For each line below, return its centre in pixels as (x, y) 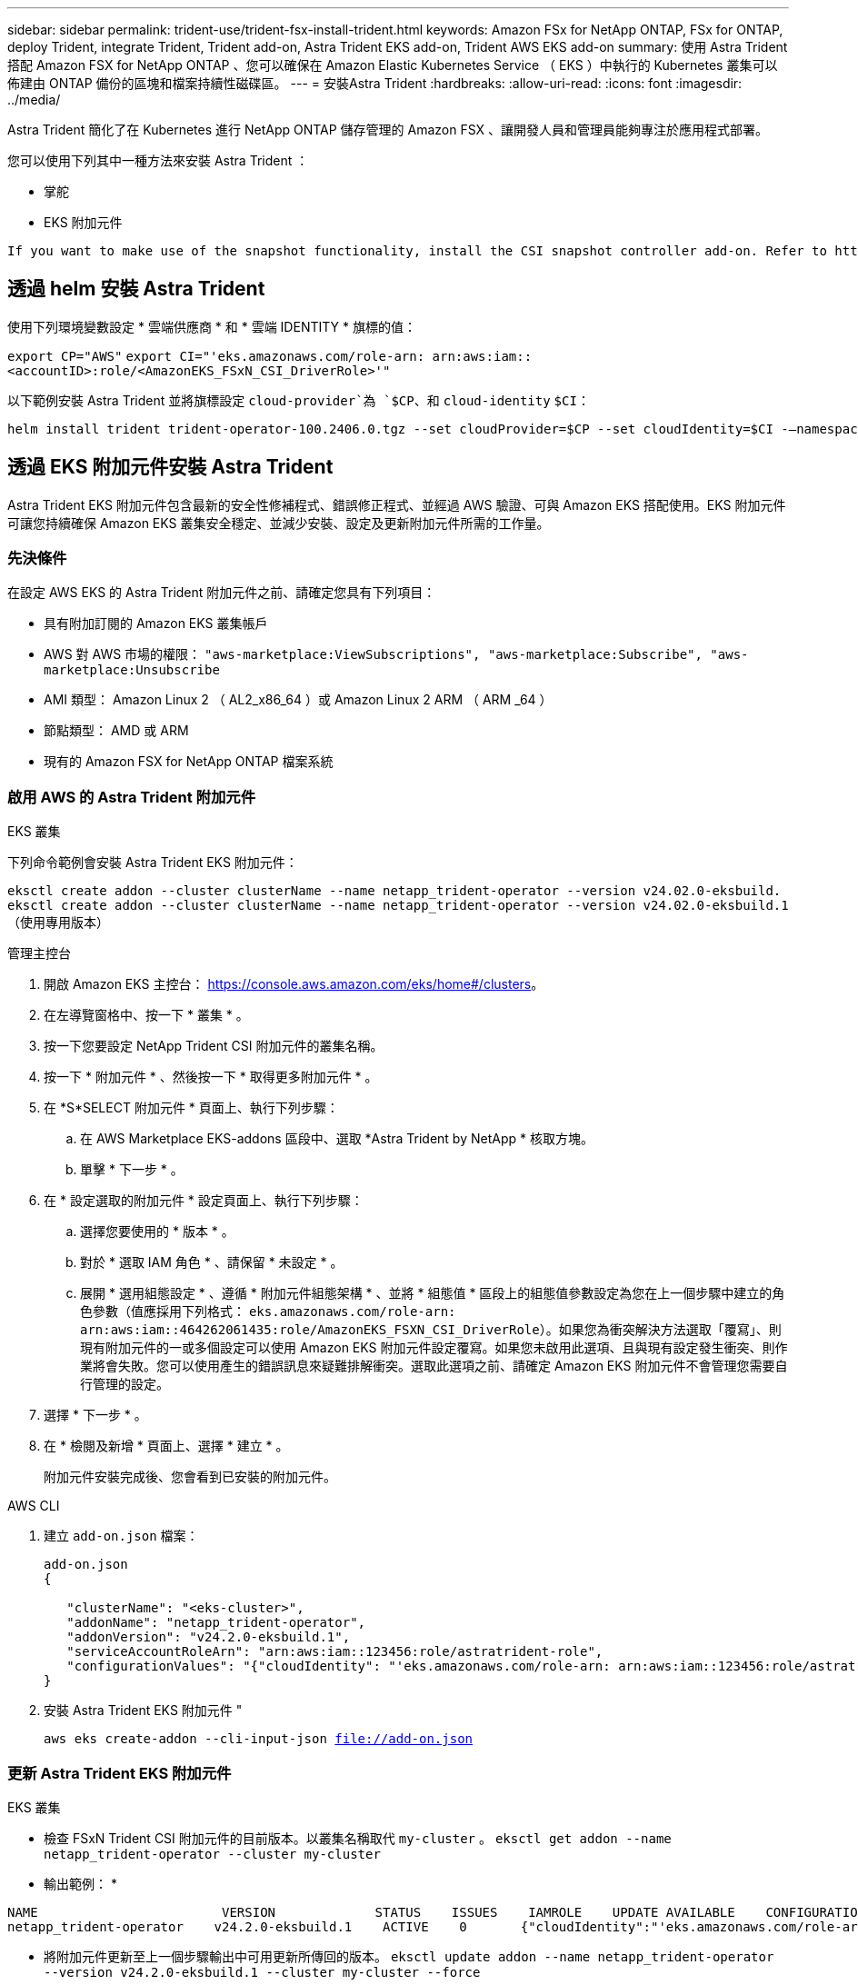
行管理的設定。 (125, 1384)
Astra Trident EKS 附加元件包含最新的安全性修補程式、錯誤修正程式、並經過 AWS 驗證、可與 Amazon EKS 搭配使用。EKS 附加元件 (397, 504)
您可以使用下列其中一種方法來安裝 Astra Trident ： (158, 160)
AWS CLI (34, 1506)
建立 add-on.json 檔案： (121, 1536)
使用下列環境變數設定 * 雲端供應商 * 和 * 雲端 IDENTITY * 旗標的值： (212, 326)
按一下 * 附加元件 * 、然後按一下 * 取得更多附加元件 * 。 (211, 1077)
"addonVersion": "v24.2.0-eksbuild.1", (209, 1637)
